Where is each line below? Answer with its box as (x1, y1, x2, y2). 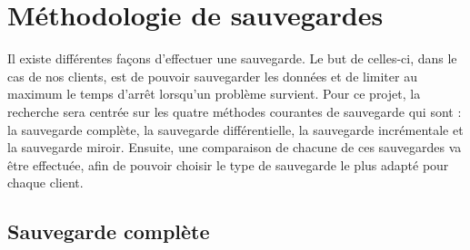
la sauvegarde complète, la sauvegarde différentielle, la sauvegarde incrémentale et (7, 120, 464, 139)
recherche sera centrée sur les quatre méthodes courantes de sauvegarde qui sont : (7, 101, 462, 120)
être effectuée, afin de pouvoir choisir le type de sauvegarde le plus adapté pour (7, 155, 449, 174)
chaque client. (7, 173, 84, 192)
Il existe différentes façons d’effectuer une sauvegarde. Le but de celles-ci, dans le (7, 49, 457, 68)
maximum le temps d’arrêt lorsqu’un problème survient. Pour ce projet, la (7, 84, 421, 103)
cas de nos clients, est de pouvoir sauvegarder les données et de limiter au (7, 66, 417, 85)
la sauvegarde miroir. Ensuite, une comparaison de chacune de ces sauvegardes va (7, 138, 462, 157)
